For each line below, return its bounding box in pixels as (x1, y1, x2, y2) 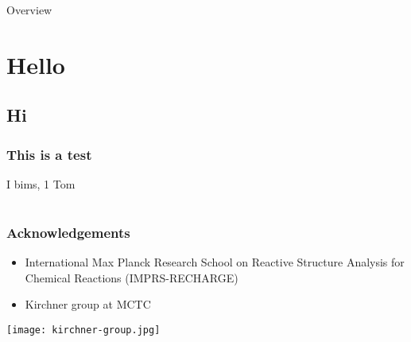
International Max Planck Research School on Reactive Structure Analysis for (25, 254, 405, 270)
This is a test (6, 144, 92, 164)
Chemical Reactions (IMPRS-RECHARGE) (25, 269, 238, 286)
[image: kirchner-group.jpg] (6, 324, 161, 336)
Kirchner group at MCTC (25, 296, 151, 313)
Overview (6, 2, 52, 17)
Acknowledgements (6, 222, 130, 242)
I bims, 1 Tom (6, 175, 76, 192)
